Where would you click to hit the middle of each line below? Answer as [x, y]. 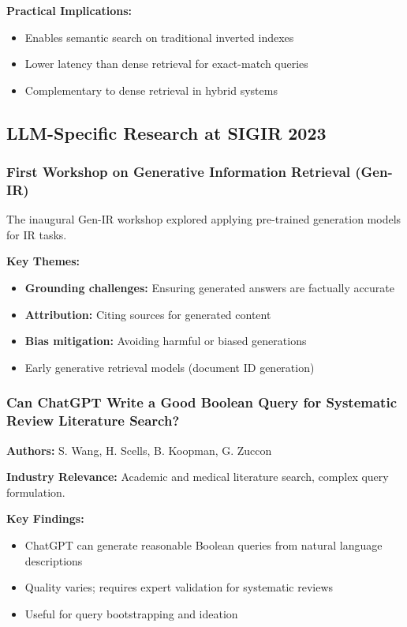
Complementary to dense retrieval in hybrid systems [151, 90]
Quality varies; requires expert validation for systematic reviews [179, 587]
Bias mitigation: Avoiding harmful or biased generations [166, 341]
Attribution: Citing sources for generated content [148, 314]
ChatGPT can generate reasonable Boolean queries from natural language [203, 544]
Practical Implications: [69, 10]
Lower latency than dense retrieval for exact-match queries [166, 64]
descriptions [54, 560]
